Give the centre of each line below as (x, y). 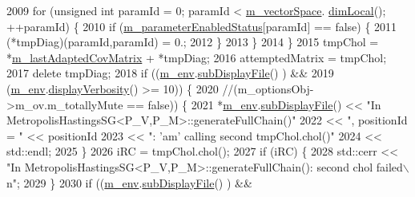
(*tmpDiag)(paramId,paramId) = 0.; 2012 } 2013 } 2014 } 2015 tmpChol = (193, 42)
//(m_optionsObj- (268, 88)
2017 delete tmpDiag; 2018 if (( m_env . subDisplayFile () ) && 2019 (170, 73)
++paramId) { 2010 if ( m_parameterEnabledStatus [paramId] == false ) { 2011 (202, 26)
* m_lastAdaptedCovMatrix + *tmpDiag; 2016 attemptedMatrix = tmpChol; (197, 57)
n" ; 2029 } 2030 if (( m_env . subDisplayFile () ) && (129, 182)
